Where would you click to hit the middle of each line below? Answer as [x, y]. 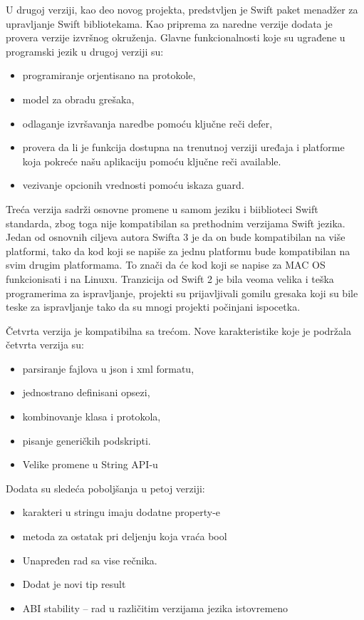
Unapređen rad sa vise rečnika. [90, 560]
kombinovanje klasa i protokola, [92, 417]
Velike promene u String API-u [90, 464]
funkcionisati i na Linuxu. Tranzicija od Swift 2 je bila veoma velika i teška [170, 278]
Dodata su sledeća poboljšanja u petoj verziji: [105, 488]
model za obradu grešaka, [78, 99]
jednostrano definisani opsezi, [86, 392]
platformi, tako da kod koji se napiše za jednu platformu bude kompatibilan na [178, 250]
